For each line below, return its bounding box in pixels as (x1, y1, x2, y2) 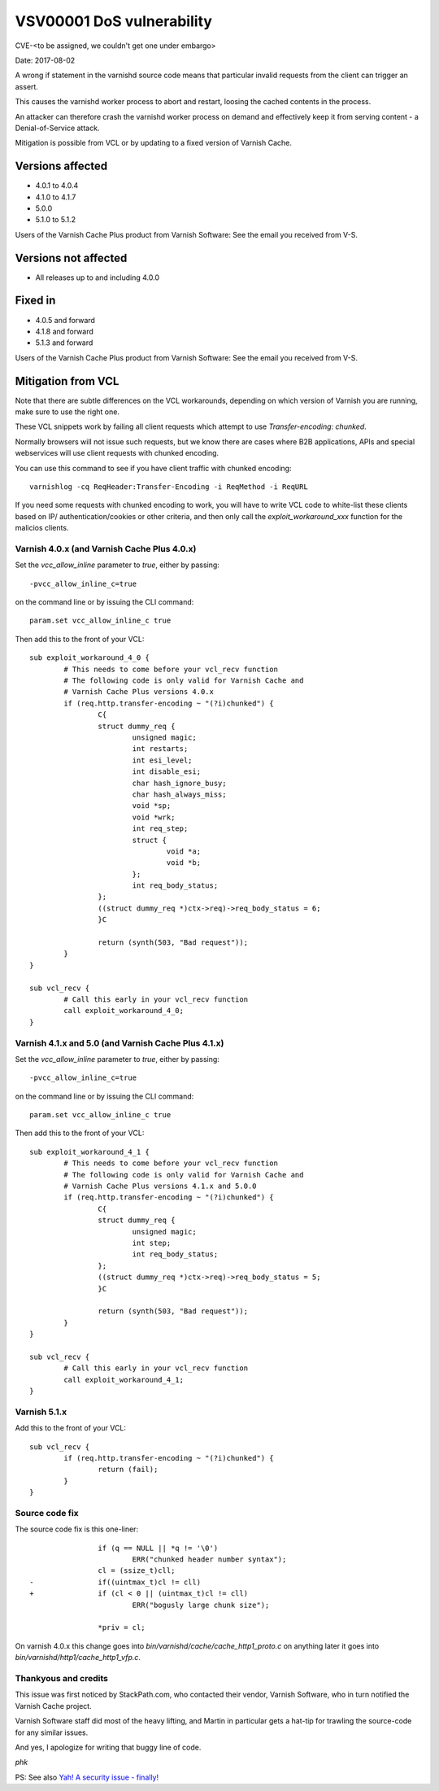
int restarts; (132, 745, 189, 754)
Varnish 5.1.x (15, 1406, 67, 1418)
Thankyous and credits (15, 1672, 109, 1684)
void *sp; (132, 802, 172, 810)
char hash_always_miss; (132, 789, 227, 799)
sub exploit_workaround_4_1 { (29, 1147, 150, 1156)
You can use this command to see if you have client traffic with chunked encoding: (15, 463, 292, 473)
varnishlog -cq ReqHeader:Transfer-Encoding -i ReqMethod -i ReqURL (29, 482, 308, 491)
